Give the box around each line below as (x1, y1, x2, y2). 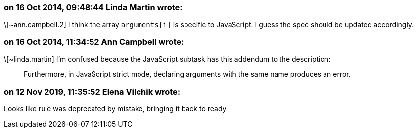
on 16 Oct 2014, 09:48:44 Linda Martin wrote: (4, 2, 183, 12)
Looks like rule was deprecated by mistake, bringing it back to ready (4, 104, 227, 113)
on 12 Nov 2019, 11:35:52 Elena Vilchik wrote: (4, 86, 181, 97)
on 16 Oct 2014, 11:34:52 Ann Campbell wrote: (4, 36, 184, 47)
